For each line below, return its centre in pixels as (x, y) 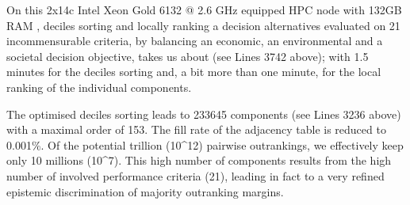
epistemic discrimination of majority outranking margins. (145, 191)
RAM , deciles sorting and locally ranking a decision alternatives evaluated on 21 (203, 25)
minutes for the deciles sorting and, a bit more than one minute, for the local (194, 72)
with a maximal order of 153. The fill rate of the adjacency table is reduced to (196, 129)
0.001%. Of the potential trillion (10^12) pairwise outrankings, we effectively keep (205, 144)
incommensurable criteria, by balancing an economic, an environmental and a (195, 41)
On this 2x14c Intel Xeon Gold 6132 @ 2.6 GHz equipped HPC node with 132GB (204, 9)
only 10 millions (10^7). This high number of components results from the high (199, 160)
